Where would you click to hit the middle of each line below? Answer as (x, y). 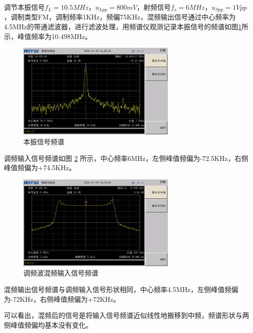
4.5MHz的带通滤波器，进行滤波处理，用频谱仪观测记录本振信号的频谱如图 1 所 (126, 27)
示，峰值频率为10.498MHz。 (48, 36)
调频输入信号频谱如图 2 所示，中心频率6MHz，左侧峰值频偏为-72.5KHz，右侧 (126, 158)
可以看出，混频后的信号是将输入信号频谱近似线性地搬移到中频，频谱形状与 (123, 315)
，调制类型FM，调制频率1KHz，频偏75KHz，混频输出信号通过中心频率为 (120, 17)
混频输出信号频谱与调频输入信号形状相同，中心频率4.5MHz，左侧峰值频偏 (121, 289)
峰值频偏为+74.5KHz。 (40, 167)
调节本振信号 (24, 7)
